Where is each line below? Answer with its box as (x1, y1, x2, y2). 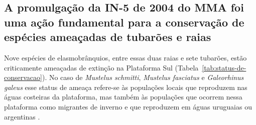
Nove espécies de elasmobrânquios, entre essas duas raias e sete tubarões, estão (4, 52, 247, 62)
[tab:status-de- (202, 62, 246, 72)
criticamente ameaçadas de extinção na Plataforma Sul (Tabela (4, 62, 199, 72)
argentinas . (4, 111, 40, 121)
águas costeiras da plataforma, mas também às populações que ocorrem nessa (4, 91, 242, 102)
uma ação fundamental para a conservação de (4, 14, 244, 29)
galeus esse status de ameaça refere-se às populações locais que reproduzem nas (4, 81, 247, 92)
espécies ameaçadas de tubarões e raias (4, 29, 211, 44)
